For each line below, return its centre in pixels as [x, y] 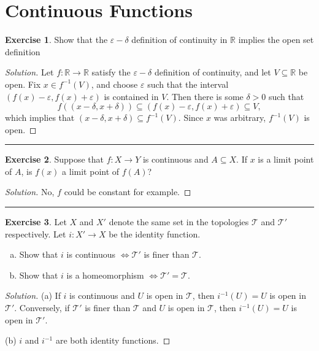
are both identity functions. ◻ [113, 340]
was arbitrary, [240, 118]
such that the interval [188, 84]
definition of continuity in [179, 40]
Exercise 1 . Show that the [56, 40]
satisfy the [111, 72]
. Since [191, 118]
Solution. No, [30, 192]
